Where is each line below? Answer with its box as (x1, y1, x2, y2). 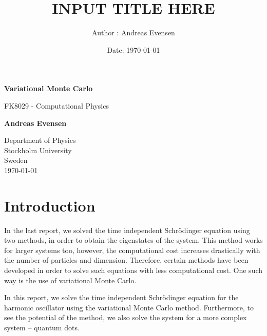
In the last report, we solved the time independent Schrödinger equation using (4, 224, 250, 235)
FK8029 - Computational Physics (4, 100, 109, 111)
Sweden (4, 155, 28, 165)
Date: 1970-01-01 (107, 44, 160, 55)
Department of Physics (4, 135, 76, 145)
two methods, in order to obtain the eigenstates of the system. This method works (4, 235, 263, 245)
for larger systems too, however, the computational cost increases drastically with (4, 244, 260, 255)
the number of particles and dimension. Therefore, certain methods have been (4, 255, 249, 265)
